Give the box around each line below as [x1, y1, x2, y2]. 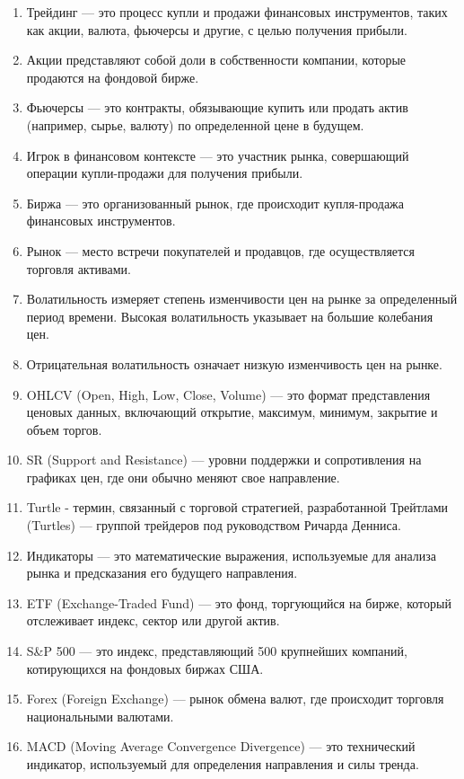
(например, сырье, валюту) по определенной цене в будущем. [26, 115, 364, 134]
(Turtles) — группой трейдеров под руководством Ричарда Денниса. [26, 516, 401, 535]
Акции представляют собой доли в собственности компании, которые [26, 50, 407, 69]
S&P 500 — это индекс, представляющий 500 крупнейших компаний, [26, 642, 407, 660]
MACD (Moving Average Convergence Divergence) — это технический [26, 737, 416, 756]
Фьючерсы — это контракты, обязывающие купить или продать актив [26, 98, 408, 117]
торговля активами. [26, 259, 131, 278]
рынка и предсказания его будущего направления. [26, 563, 298, 582]
